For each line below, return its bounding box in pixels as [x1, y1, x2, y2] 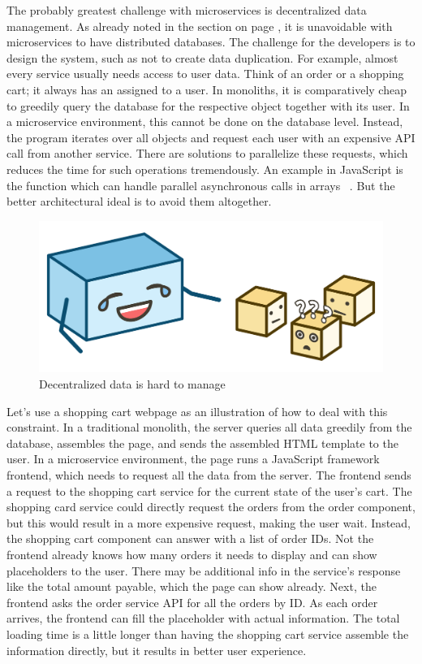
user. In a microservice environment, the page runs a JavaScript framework [6, 450, 380, 467]
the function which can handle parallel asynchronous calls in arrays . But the [6, 176, 395, 193]
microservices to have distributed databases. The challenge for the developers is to [6, 33, 416, 50]
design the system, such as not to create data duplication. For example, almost [6, 49, 398, 66]
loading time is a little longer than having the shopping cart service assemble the [6, 625, 409, 642]
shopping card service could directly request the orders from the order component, [6, 498, 416, 515]
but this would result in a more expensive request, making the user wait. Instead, [6, 514, 411, 531]
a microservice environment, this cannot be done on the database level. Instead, [6, 113, 403, 130]
